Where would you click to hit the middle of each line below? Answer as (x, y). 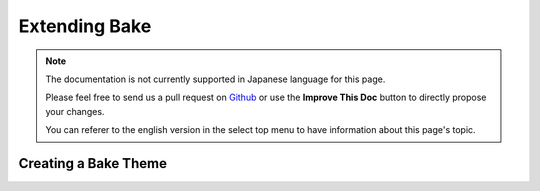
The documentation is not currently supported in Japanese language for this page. (215, 79)
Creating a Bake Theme (92, 163)
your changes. (75, 111)
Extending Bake (85, 26)
